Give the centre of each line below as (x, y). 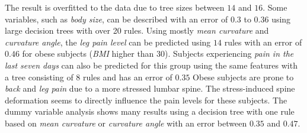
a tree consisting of (39, 77)
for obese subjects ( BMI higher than (88, 53)
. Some (275, 7)
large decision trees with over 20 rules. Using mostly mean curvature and (137, 30)
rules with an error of (263, 42)
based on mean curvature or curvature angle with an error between (126, 123)
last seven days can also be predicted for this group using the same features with (151, 65)
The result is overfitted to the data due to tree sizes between (115, 7)
